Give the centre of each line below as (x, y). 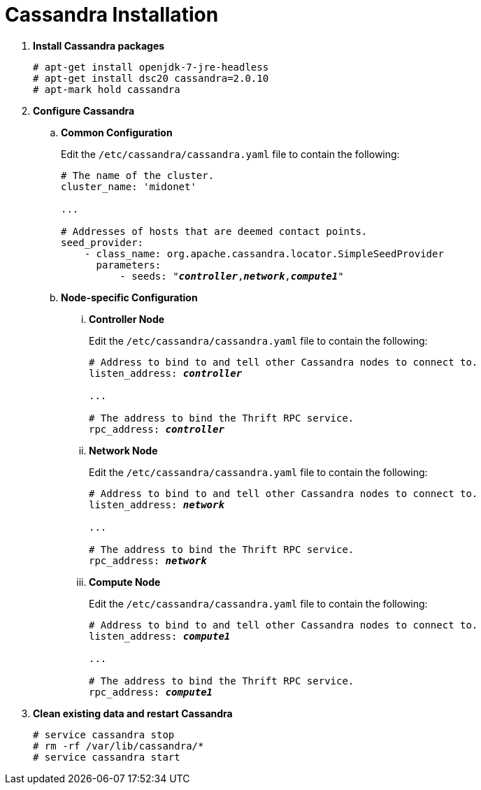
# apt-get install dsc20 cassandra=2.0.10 (151, 78)
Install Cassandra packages (99, 45)
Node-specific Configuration (129, 297)
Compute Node (125, 582)
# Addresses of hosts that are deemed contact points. (214, 231)
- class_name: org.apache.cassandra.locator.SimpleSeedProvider (264, 253)
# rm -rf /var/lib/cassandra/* (119, 746)
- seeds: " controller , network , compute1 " (232, 276)
